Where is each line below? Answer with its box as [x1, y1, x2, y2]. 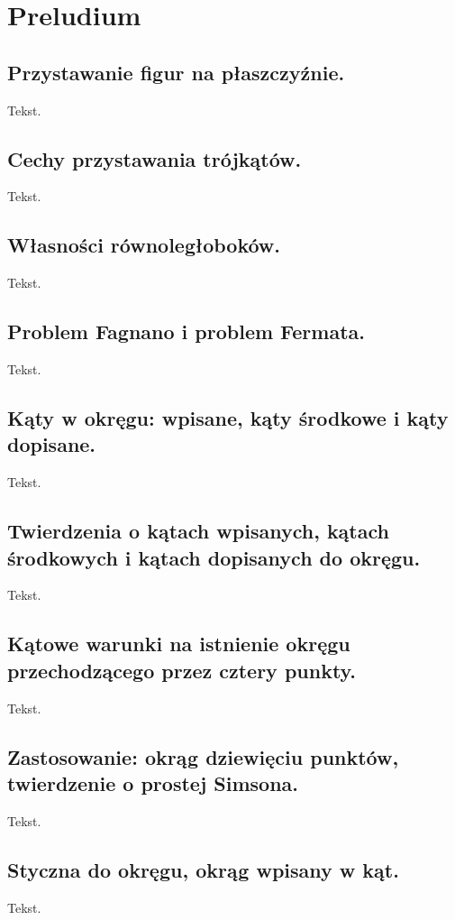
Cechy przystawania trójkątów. [7, 144, 302, 172]
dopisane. [7, 430, 96, 458]
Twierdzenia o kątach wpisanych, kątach [7, 517, 389, 545]
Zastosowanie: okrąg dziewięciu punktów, [7, 742, 399, 770]
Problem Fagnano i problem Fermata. [7, 317, 366, 345]
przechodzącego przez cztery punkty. [7, 656, 357, 684]
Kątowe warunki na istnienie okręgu [7, 630, 350, 658]
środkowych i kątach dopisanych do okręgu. [7, 543, 421, 571]
